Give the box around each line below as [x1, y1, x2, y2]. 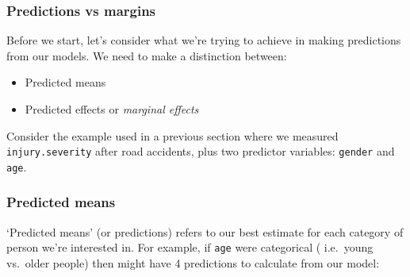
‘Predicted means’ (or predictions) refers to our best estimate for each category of [6, 223, 404, 240]
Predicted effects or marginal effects [25, 101, 199, 117]
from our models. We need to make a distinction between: [6, 47, 287, 63]
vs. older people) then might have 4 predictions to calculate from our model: [6, 254, 380, 271]
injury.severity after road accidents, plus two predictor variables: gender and [6, 143, 395, 160]
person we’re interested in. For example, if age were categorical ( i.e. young [6, 239, 374, 256]
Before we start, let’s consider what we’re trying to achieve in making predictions [6, 32, 401, 48]
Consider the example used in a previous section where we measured [6, 127, 339, 144]
